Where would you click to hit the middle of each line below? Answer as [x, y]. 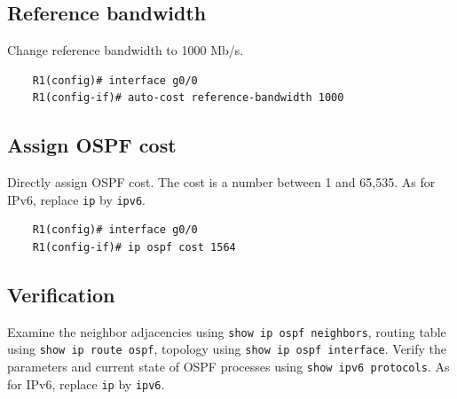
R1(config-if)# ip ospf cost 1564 [134, 248]
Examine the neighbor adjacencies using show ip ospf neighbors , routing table [227, 331]
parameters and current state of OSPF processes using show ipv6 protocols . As [228, 367]
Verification [61, 295]
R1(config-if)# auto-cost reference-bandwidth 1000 [188, 98]
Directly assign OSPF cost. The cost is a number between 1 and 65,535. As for [221, 182]
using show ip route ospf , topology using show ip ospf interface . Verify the [227, 349]
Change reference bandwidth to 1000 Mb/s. [126, 50]
